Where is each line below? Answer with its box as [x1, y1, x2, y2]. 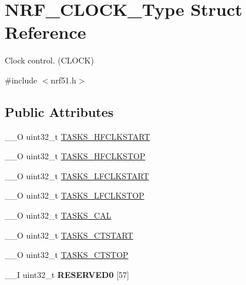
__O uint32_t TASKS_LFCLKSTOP [5, 189, 144, 202]
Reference [5, 20, 86, 44]
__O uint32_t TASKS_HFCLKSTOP [5, 150, 146, 162]
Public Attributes [5, 102, 114, 120]
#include [5, 73, 38, 86]
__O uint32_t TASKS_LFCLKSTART [5, 169, 149, 182]
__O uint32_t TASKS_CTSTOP [5, 249, 129, 261]
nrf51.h [50, 73, 76, 86]
